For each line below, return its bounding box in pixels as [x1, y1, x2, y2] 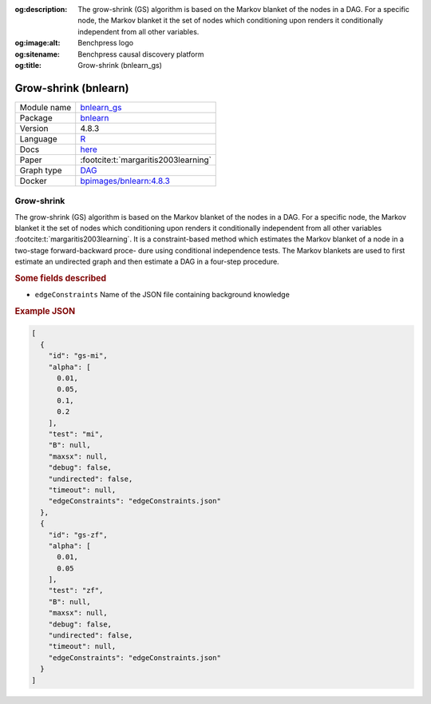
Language [19, 133, 57, 144]
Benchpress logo [77, 38, 134, 48]
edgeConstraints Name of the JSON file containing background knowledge [34, 290, 291, 300]
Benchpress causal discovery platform [77, 49, 204, 59]
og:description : [14, 5, 68, 14]
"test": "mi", [48, 429, 104, 439]
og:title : [14, 60, 42, 70]
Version [19, 122, 49, 133]
